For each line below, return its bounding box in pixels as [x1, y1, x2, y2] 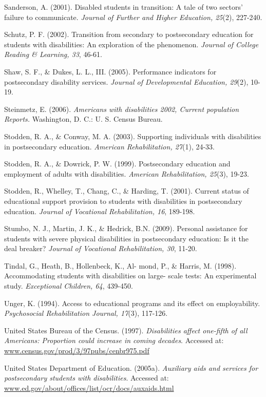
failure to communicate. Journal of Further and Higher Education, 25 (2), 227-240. [4, 11, 262, 22]
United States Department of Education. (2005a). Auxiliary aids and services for [4, 362, 258, 373]
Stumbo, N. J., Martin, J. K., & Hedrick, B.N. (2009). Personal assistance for [4, 223, 248, 234]
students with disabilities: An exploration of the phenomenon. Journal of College [4, 39, 259, 49]
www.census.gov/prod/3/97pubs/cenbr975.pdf [4, 345, 149, 356]
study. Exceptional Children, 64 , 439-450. [4, 280, 133, 291]
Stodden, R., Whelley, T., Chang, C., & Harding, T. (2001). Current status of [4, 185, 249, 196]
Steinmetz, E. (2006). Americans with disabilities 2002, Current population [4, 103, 239, 114]
